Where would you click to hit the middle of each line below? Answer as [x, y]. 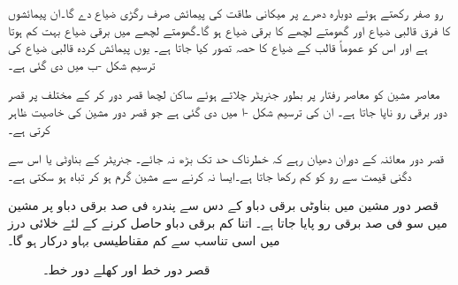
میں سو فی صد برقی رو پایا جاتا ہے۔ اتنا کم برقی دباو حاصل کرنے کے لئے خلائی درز [228, 222]
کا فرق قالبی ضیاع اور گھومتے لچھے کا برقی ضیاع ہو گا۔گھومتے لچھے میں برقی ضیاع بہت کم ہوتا [229, 30]
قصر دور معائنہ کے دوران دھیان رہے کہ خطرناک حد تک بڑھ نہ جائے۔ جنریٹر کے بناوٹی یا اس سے [226, 158]
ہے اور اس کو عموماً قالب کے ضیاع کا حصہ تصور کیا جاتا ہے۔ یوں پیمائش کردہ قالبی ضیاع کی [218, 47]
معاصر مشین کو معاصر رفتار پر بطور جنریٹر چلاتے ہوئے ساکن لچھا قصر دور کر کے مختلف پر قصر [224, 94]
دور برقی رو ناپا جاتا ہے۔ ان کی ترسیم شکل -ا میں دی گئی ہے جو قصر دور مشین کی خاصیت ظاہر [228, 111]
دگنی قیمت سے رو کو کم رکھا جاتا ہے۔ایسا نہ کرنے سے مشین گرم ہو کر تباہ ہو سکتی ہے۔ [210, 175]
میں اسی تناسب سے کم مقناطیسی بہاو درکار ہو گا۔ [144, 240]
